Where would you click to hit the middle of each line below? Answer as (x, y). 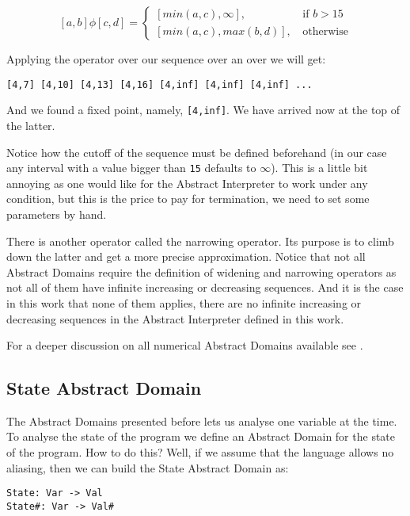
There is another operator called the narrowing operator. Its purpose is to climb (200, 241)
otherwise (325, 31)
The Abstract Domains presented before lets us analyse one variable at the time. (202, 420)
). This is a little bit (319, 168)
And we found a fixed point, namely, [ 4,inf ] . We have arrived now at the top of (203, 110)
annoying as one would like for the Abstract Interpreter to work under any (187, 183)
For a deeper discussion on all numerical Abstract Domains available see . (185, 345)
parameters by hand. (57, 214)
